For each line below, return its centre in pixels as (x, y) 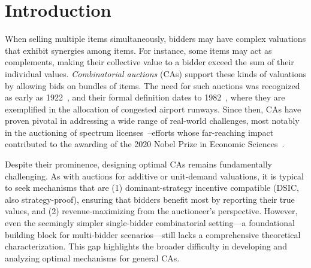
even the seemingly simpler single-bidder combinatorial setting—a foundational (150, 223)
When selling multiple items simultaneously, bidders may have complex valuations (155, 39)
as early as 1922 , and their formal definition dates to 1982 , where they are (145, 97)
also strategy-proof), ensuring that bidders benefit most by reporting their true (150, 199)
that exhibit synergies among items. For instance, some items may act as (138, 50)
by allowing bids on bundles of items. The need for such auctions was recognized (153, 85)
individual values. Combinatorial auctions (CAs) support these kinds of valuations (156, 73)
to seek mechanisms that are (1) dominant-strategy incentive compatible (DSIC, (152, 188)
